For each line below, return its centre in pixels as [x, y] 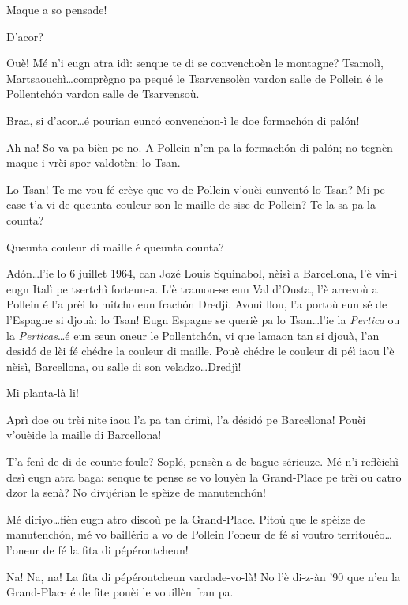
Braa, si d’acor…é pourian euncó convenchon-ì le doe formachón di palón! [183, 120]
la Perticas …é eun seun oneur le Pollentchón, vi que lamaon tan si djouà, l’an [193, 335]
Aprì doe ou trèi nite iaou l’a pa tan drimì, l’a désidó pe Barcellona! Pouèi [186, 419]
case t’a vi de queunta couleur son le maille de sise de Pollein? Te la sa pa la [191, 204]
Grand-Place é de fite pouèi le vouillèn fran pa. [120, 592]
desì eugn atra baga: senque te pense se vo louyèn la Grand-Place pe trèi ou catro [204, 476]
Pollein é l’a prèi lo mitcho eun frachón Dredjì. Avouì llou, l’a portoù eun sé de [197, 304]
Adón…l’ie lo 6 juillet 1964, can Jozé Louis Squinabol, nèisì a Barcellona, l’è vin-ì [202, 273]
